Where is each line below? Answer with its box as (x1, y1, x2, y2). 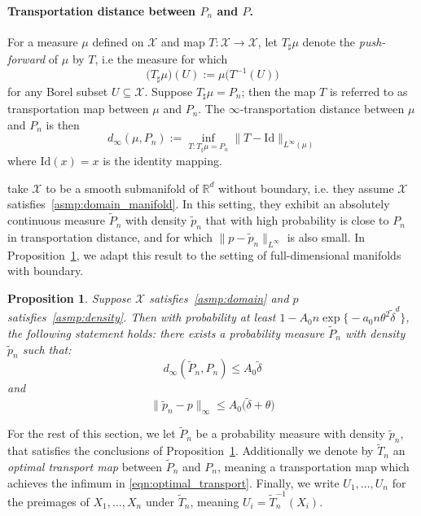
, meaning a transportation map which (217, 458, 410, 475)
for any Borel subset (7, 82, 108, 99)
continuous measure (7, 212, 105, 229)
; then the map (241, 82, 316, 99)
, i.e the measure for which (94, 50, 228, 68)
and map (160, 33, 205, 50)
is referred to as (329, 82, 408, 99)
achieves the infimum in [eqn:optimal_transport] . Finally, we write (7, 474, 340, 491)
